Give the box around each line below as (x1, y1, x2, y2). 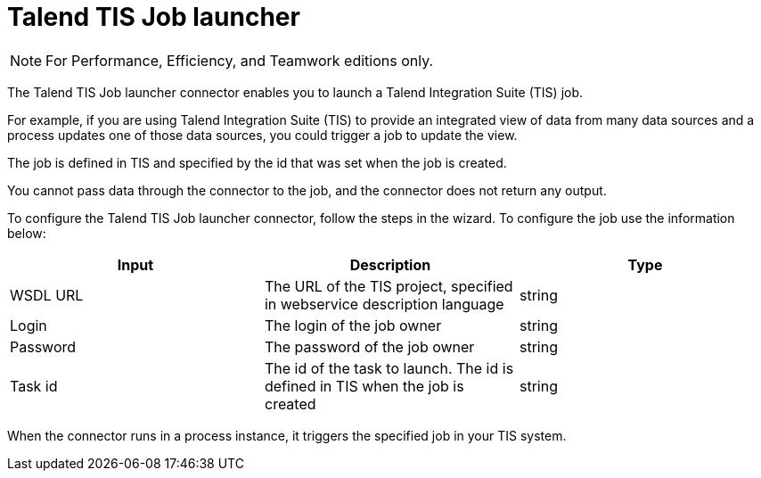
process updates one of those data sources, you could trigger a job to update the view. (7, 127, 518, 143)
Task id (10, 376, 58, 395)
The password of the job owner (264, 337, 475, 356)
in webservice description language (264, 294, 504, 313)
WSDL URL (10, 285, 84, 304)
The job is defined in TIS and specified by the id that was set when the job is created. (7, 154, 507, 170)
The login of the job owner (264, 316, 442, 334)
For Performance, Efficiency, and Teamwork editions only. (45, 51, 434, 70)
